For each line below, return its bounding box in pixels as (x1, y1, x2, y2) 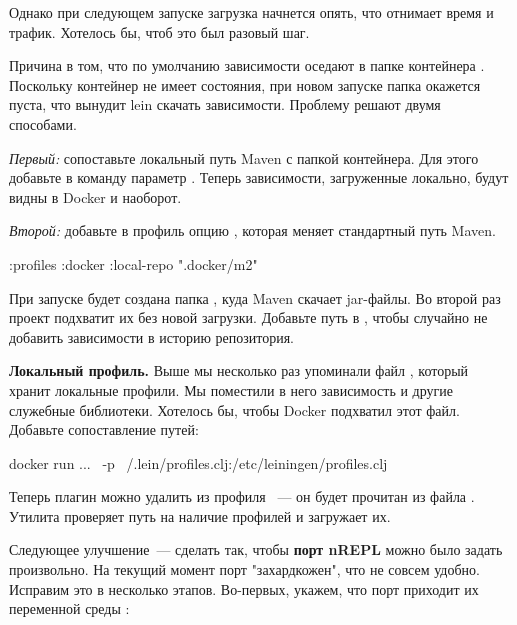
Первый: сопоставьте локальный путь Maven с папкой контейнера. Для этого (9, 147, 479, 168)
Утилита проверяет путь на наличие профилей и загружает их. (9, 505, 391, 526)
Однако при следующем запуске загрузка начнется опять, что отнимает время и (9, 2, 494, 22)
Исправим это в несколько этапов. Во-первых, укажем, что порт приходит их (9, 578, 479, 599)
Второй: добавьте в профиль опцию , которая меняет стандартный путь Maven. (9, 220, 496, 241)
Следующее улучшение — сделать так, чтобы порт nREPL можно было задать (9, 539, 503, 560)
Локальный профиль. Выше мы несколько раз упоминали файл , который (9, 360, 469, 381)
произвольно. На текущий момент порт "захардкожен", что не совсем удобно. (9, 559, 480, 580)
